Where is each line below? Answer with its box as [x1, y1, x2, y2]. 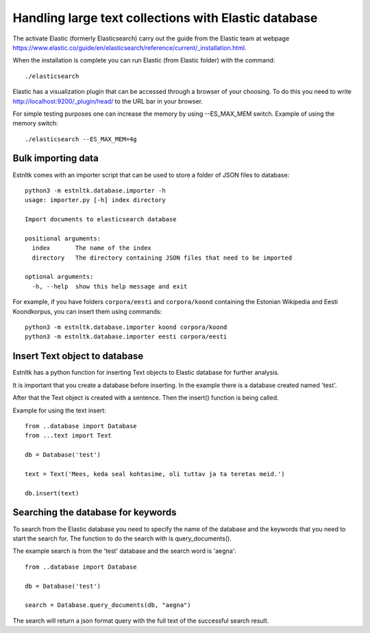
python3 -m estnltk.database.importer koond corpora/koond [25, 323, 227, 332]
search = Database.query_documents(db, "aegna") [25, 601, 191, 609]
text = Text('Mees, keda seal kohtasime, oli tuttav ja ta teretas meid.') [25, 470, 285, 477]
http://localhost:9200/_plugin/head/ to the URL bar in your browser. [12, 97, 203, 105]
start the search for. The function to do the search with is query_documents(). [12, 534, 232, 543]
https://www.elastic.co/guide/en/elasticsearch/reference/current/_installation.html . [12, 43, 247, 51]
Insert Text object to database [12, 350, 144, 362]
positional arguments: [25, 234, 101, 243]
